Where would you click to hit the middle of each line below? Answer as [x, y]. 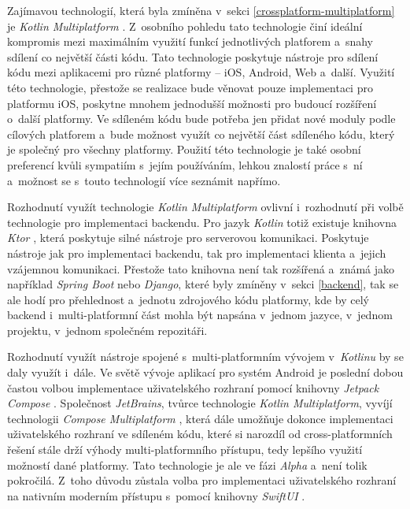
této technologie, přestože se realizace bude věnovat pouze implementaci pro [190, 87]
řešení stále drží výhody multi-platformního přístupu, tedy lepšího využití [185, 450]
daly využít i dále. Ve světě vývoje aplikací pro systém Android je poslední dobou [205, 372]
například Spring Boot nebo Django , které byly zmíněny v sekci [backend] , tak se [203, 284]
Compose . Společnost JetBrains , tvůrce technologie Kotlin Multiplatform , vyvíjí [200, 403]
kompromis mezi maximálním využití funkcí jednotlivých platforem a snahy [190, 41]
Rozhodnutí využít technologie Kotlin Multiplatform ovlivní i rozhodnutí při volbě [205, 207]
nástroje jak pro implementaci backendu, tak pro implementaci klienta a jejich [197, 253]
